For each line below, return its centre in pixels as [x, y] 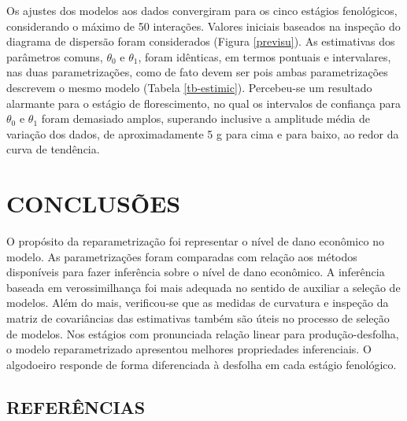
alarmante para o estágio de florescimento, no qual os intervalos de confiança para [203, 103]
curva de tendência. [53, 149]
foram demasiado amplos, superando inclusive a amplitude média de [206, 118]
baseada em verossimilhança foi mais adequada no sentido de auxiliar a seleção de [203, 287]
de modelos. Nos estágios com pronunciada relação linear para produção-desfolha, [203, 333]
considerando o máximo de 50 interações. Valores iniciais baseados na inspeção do [203, 26]
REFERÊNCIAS [76, 406]
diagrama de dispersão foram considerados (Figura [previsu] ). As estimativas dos [201, 41]
